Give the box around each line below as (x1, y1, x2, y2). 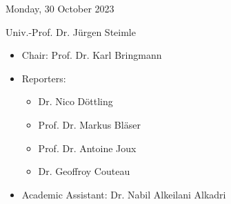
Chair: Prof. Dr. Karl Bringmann (21, 48, 162, 62)
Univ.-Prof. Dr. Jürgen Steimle (6, 24, 136, 39)
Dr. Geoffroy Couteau (38, 164, 130, 178)
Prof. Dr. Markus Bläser (38, 117, 141, 131)
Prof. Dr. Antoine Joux (38, 140, 137, 155)
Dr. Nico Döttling (38, 94, 113, 109)
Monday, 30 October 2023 (6, 1, 114, 15)
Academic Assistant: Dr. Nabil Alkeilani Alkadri (21, 187, 226, 201)
